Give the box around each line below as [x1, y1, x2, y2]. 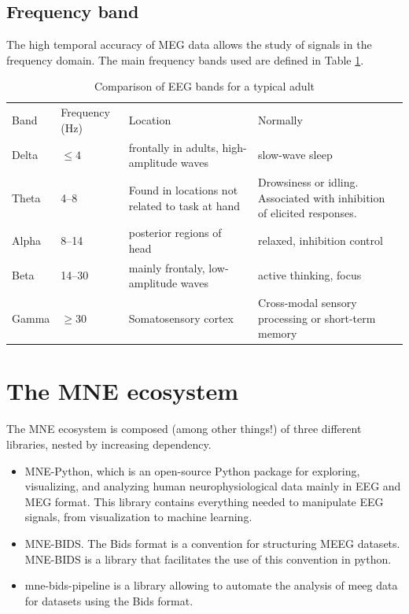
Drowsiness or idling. [258, 174, 359, 190]
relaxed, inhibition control [258, 231, 383, 248]
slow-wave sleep [258, 146, 333, 163]
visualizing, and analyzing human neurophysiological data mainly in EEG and [24, 478, 401, 494]
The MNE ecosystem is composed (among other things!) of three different [6, 420, 362, 437]
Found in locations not [128, 181, 238, 198]
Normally [258, 112, 303, 128]
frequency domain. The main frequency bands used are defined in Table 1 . [6, 51, 364, 68]
